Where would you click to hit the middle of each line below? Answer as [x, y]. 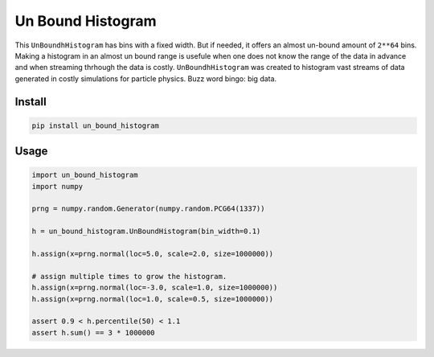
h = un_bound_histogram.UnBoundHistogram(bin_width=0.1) [146, 232]
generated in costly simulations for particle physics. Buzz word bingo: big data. [146, 78]
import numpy [57, 186]
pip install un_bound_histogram [96, 125]
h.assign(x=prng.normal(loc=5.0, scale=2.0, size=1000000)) [153, 254]
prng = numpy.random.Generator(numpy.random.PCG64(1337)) [148, 209]
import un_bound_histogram [85, 175]
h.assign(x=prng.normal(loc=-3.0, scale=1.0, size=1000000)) [155, 288]
